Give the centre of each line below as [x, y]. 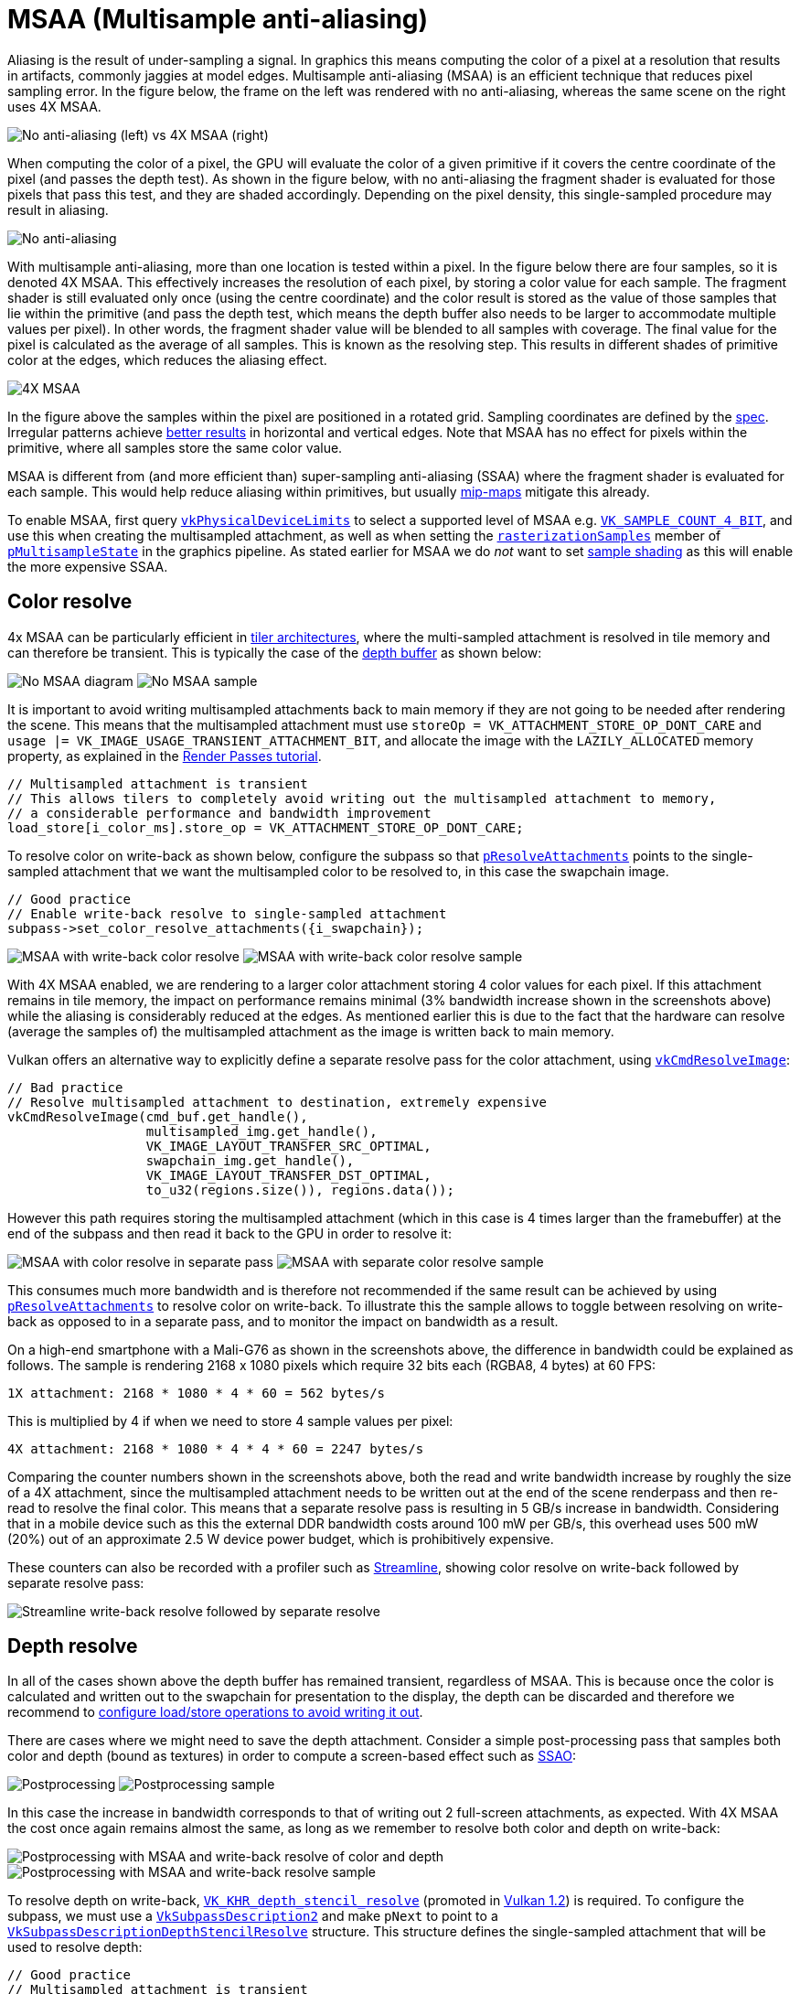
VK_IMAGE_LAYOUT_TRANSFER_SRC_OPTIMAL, [288, 1146]
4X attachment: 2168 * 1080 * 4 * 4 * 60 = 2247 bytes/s [216, 1448]
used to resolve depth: [75, 1947]
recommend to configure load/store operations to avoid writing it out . [215, 1712]
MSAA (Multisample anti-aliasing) [218, 19]
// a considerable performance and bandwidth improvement [219, 813]
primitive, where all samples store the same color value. [175, 447]
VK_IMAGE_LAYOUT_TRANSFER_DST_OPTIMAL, [288, 1175]
